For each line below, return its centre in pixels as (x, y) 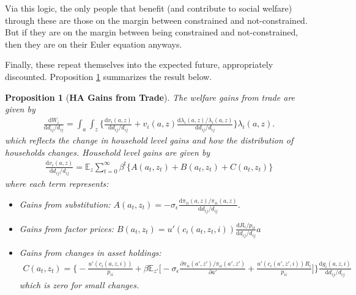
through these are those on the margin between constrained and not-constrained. (156, 20)
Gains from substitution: (65, 204)
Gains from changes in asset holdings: (90, 252)
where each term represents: (57, 183)
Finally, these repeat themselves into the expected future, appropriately (139, 64)
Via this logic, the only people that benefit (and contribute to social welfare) (149, 8)
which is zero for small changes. (79, 284)
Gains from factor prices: (66, 228)
